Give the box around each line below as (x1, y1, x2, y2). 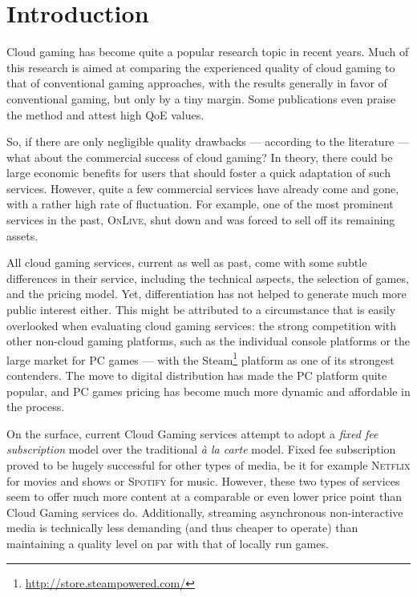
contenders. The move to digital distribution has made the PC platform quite (6, 367, 387, 384)
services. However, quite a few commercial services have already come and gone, (6, 180, 399, 196)
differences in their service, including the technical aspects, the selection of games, (6, 269, 409, 286)
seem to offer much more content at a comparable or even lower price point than (6, 488, 402, 505)
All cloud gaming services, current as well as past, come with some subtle (6, 254, 367, 271)
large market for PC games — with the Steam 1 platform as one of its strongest (6, 349, 395, 368)
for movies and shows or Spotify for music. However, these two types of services (6, 472, 400, 489)
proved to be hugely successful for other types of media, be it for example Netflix (6, 457, 411, 474)
